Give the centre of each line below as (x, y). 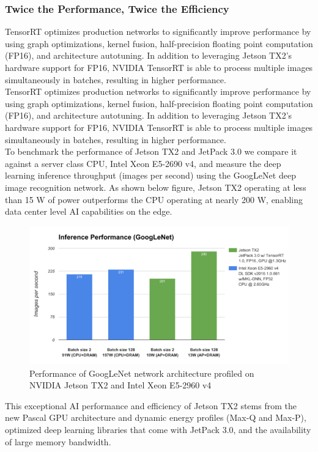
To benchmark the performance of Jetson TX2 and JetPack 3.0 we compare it (151, 151)
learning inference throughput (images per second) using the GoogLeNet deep (150, 175)
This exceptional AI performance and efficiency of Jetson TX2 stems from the (151, 405)
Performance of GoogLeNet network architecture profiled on (142, 373)
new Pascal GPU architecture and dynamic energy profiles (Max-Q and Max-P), (156, 417)
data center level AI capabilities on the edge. (89, 211)
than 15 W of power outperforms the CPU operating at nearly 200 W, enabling (154, 199)
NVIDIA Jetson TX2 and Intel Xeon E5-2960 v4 (120, 385)
